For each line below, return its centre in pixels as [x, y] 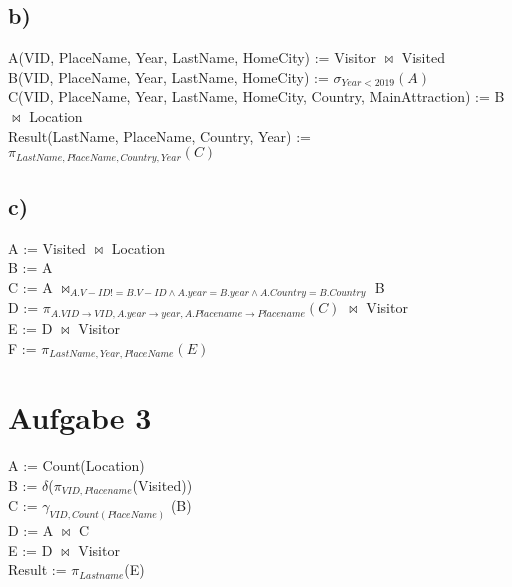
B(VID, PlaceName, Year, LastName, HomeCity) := [168, 76]
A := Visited [47, 247]
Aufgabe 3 [80, 417]
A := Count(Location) [76, 465]
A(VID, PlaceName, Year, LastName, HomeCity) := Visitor [192, 57]
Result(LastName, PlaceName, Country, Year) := [159, 135]
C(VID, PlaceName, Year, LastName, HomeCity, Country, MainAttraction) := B [256, 96]
